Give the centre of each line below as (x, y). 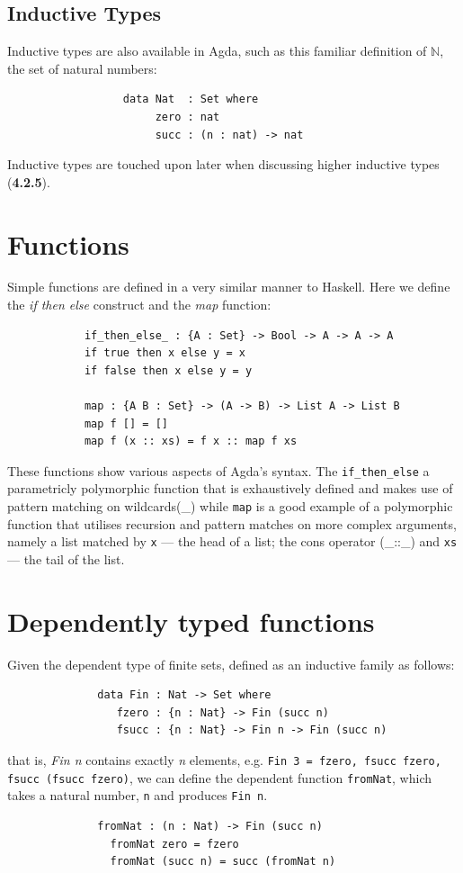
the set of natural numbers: (82, 68)
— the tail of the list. (66, 558)
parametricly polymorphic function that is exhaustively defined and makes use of (230, 488)
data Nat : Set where (191, 99)
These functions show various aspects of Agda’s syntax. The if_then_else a (218, 470)
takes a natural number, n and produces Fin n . (138, 795)
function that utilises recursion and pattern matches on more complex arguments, (232, 523)
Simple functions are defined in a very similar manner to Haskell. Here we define (229, 287)
